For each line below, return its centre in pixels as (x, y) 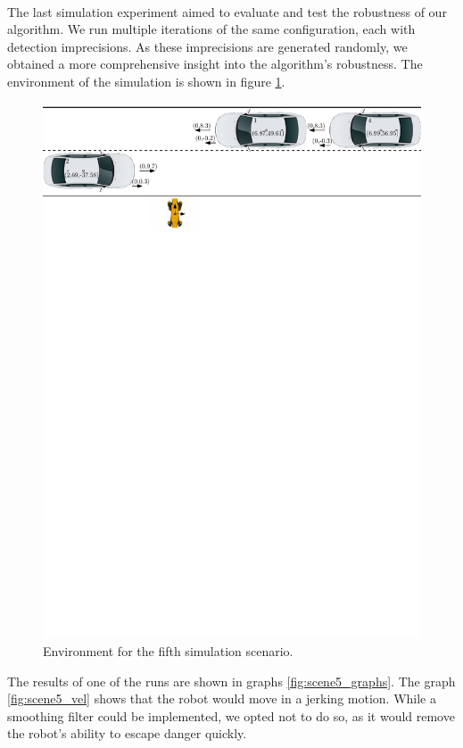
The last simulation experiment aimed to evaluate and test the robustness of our (227, 11)
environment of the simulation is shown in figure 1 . (146, 81)
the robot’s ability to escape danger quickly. (127, 733)
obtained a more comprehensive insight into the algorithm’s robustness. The (215, 64)
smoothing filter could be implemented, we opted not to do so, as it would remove (231, 715)
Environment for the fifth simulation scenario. (168, 651)
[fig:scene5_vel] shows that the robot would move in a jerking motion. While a (222, 698)
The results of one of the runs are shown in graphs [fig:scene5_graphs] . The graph (231, 681)
